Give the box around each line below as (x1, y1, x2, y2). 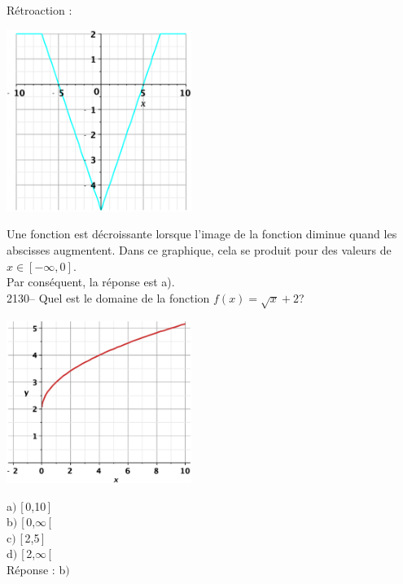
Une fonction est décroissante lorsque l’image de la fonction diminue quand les (7, 225, 397, 242)
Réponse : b (7, 560, 66, 577)
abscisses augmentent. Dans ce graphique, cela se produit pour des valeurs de (7, 242, 392, 258)
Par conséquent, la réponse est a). (7, 273, 175, 290)
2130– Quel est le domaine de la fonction (7, 289, 210, 306)
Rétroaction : (7, 2, 72, 18)
